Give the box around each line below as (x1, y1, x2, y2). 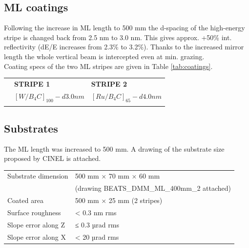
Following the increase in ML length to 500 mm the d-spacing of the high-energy (4, 23, 245, 33)
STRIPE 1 (14, 78, 50, 89)
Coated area (7, 195, 43, 205)
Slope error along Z (7, 219, 65, 229)
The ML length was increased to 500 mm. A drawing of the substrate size (4, 143, 225, 154)
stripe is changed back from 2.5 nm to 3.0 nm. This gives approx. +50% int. (4, 32, 232, 42)
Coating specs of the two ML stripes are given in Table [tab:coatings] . (4, 61, 213, 71)
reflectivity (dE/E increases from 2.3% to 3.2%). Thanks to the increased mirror (4, 42, 244, 52)
